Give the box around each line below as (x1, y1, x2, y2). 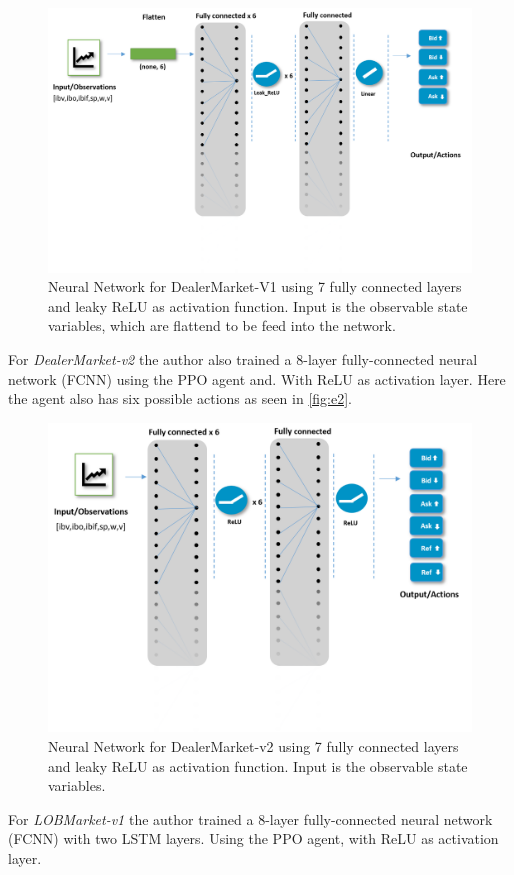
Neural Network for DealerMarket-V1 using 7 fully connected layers (48, 276, 462, 297)
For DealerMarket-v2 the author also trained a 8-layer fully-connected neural (8, 348, 478, 369)
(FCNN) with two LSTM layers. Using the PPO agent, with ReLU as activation (8, 828, 499, 849)
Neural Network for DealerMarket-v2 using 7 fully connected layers (48, 736, 459, 757)
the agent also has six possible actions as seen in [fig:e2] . (8, 388, 352, 409)
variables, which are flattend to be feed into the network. (48, 315, 396, 336)
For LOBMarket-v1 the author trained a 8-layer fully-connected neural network (8, 808, 493, 829)
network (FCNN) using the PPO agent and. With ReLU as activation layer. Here (8, 368, 506, 389)
